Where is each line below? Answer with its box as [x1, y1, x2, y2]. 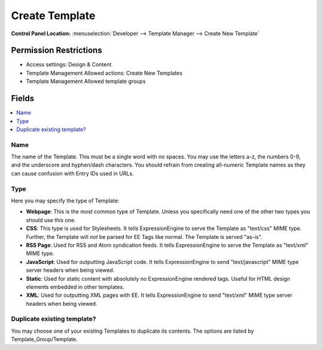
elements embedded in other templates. [26, 283, 125, 290]
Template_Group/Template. [11, 336, 78, 343]
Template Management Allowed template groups [26, 78, 146, 85]
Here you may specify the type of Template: [11, 197, 120, 204]
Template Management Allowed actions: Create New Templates [26, 69, 182, 76]
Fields [11, 93, 35, 104]
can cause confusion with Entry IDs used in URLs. [11, 170, 134, 177]
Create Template [11, 9, 96, 22]
